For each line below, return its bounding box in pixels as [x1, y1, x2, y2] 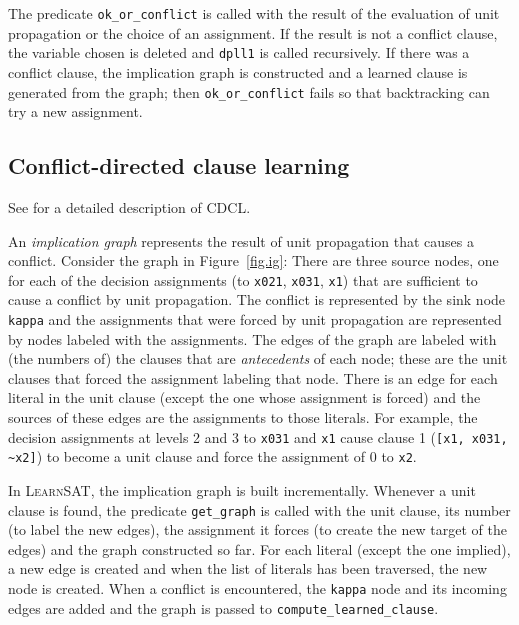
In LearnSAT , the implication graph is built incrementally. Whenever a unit [8, 479, 476, 500]
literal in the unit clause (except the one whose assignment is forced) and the [8, 387, 481, 408]
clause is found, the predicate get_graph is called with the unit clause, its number [8, 499, 511, 520]
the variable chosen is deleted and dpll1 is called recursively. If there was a [8, 42, 470, 63]
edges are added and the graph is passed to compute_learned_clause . [8, 597, 439, 618]
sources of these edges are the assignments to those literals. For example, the [8, 407, 478, 428]
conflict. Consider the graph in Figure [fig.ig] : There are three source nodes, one [8, 250, 499, 271]
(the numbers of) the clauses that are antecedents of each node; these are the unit [8, 348, 508, 369]
